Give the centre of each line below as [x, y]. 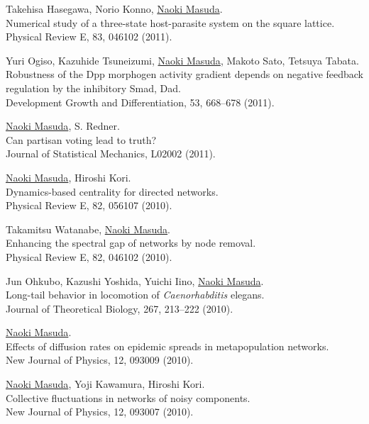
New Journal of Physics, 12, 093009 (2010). [100, 360]
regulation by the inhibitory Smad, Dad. [93, 88]
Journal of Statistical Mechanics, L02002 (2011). [111, 154]
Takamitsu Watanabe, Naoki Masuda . [88, 229]
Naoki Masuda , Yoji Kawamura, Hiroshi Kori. [105, 384]
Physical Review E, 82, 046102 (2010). [89, 256]
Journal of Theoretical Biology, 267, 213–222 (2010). [120, 308]
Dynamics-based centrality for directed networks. [112, 191]
